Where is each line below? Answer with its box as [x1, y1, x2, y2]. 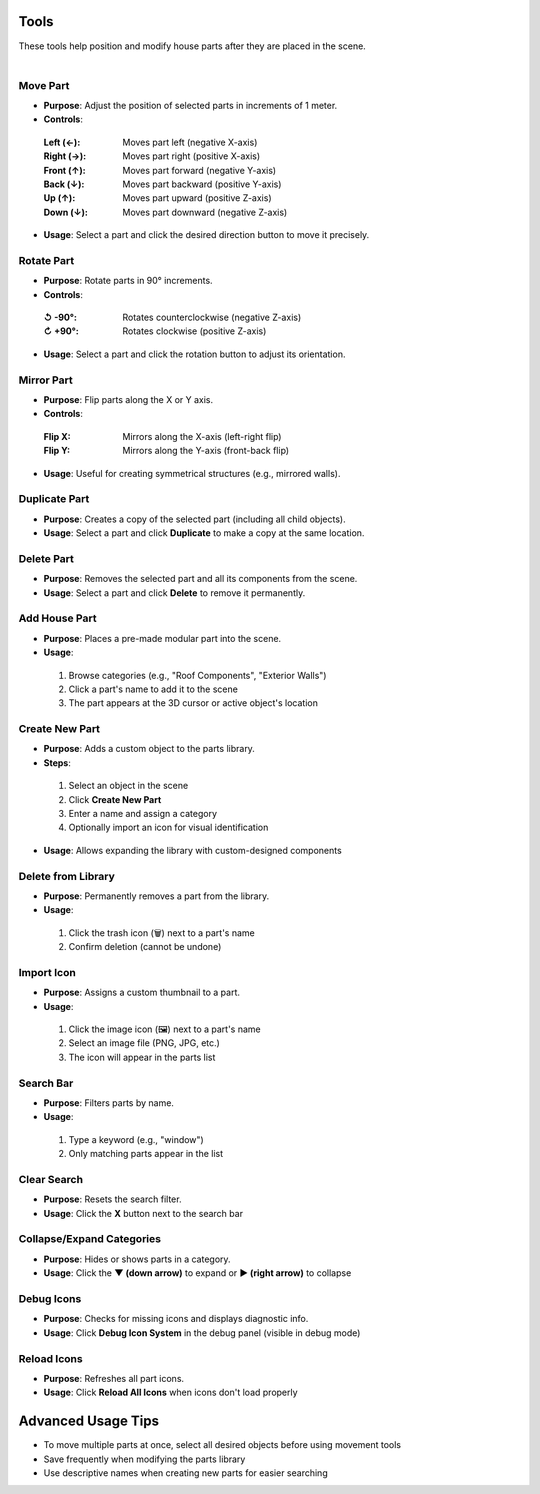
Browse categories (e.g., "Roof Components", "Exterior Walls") [68, 669, 327, 681]
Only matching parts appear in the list [68, 1148, 224, 1160]
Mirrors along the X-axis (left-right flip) [122, 430, 282, 442]
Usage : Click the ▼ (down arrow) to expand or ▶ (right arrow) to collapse [43, 1267, 352, 1279]
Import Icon [18, 965, 77, 979]
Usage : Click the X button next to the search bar [43, 1207, 244, 1219]
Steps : [43, 756, 72, 769]
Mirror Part [18, 373, 74, 387]
